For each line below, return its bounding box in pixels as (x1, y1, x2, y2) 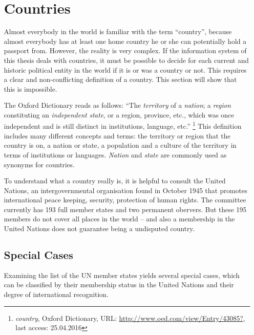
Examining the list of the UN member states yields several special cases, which (4, 270, 240, 280)
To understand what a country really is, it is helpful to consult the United (4, 176, 226, 186)
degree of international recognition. (4, 289, 109, 299)
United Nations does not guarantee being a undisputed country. (4, 223, 195, 234)
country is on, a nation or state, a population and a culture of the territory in (4, 140, 237, 150)
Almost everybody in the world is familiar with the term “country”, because (4, 26, 232, 37)
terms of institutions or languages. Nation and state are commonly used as (4, 149, 227, 159)
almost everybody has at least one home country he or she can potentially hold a (4, 36, 247, 46)
